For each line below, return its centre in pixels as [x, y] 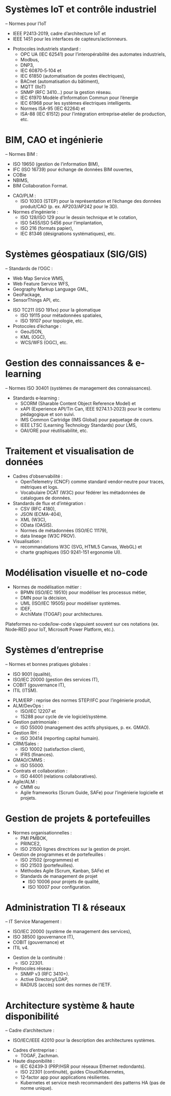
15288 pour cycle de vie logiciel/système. [64, 717]
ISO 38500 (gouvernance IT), [44, 937]
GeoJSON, [31, 331]
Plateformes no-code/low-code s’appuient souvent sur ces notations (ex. [82, 624]
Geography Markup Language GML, [50, 289]
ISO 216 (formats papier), [47, 228]
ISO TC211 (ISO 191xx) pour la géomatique [57, 309]
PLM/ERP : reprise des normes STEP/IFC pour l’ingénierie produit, [82, 700]
